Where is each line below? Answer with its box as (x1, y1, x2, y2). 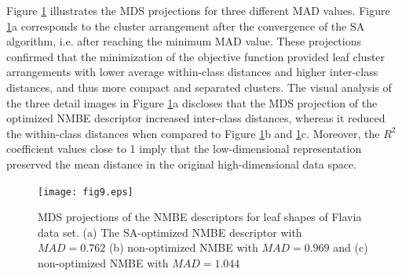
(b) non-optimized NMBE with (108, 239, 258, 256)
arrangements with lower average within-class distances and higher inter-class (6, 64, 378, 80)
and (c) (333, 239, 368, 256)
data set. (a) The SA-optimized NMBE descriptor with (38, 223, 302, 240)
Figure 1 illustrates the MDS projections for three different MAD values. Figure (6, 2, 390, 18)
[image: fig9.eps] (38, 186, 133, 198)
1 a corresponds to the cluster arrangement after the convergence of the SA (6, 17, 365, 34)
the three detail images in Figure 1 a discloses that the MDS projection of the (6, 94, 378, 111)
